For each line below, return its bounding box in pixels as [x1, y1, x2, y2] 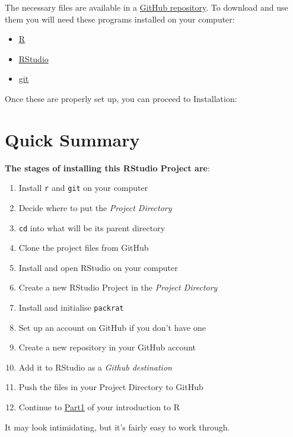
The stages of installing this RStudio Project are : [5, 161, 210, 174]
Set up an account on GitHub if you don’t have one [18, 321, 206, 333]
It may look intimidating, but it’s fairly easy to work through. [5, 420, 230, 433]
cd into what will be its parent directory [18, 221, 165, 234]
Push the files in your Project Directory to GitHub [18, 381, 203, 393]
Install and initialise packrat [18, 301, 124, 313]
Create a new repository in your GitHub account [18, 341, 196, 353]
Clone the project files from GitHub [18, 241, 149, 254]
